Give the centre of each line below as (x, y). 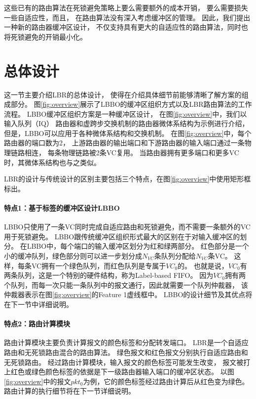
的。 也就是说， (203, 265)
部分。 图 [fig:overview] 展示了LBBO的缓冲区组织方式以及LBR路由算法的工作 (131, 104)
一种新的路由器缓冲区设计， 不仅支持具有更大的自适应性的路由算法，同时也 (126, 27)
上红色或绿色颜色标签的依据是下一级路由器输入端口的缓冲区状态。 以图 (119, 372)
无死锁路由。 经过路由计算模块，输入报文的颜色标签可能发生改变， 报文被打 (127, 362)
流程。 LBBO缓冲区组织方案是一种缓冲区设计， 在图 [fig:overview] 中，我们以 (126, 113)
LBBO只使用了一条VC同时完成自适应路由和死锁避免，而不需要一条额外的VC (127, 227)
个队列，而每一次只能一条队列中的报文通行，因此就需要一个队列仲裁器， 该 (126, 285)
